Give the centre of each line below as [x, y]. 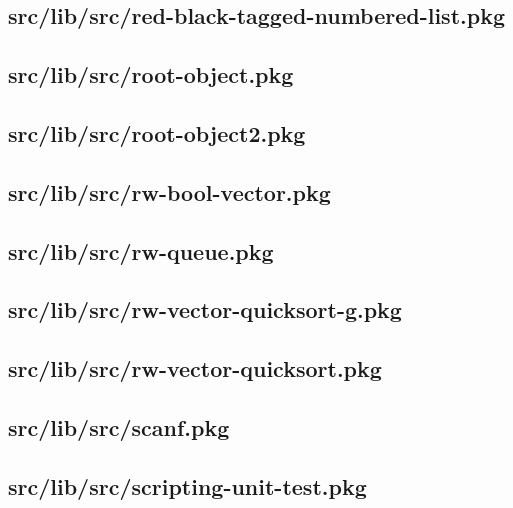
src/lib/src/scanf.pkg [119, 426]
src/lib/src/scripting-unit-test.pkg [187, 485]
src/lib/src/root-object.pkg [151, 74]
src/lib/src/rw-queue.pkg [141, 250]
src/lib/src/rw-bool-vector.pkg [169, 191]
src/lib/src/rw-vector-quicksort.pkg [195, 368]
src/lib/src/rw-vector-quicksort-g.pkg [205, 309]
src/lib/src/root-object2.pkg [157, 132]
